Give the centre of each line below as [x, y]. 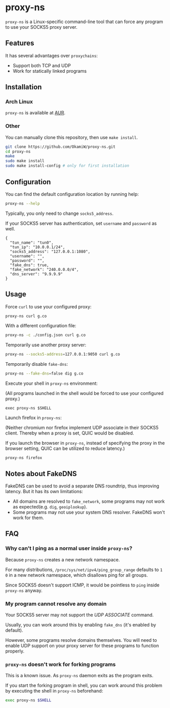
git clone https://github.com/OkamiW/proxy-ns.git [60, 147]
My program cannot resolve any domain [56, 603]
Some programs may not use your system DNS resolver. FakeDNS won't [89, 512]
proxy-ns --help [23, 203]
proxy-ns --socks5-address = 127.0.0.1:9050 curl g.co [63, 355]
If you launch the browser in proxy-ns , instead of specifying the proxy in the [85, 443]
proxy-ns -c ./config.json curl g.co [46, 335]
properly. [15, 651]
